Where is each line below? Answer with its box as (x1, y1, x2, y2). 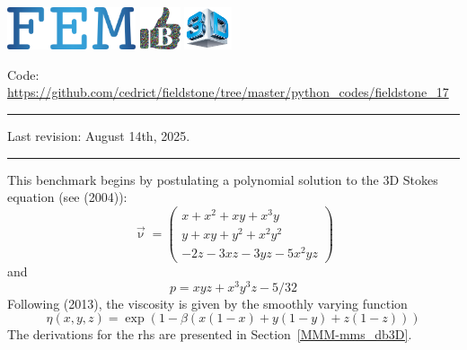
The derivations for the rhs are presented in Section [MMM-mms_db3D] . (7, 325, 412, 344)
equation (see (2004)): (7, 188, 128, 206)
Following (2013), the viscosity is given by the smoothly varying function (7, 293, 408, 312)
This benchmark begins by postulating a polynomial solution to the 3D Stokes (7, 170, 438, 188)
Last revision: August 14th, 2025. (7, 127, 190, 145)
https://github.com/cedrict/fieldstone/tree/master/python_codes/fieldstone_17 (7, 83, 449, 101)
